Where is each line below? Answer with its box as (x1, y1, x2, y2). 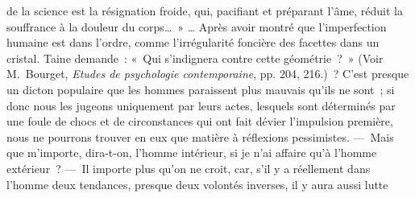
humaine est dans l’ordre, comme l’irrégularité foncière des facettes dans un (6, 34, 380, 51)
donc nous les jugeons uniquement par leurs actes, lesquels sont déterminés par (6, 97, 396, 113)
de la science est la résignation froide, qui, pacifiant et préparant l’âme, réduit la (6, 2, 403, 19)
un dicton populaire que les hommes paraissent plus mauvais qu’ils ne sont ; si (6, 80, 395, 97)
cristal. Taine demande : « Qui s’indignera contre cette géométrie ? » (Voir (6, 49, 384, 66)
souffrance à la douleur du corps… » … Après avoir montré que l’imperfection (6, 18, 387, 35)
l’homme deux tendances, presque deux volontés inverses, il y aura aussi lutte (6, 175, 388, 192)
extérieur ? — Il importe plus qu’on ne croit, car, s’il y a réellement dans (6, 159, 371, 176)
